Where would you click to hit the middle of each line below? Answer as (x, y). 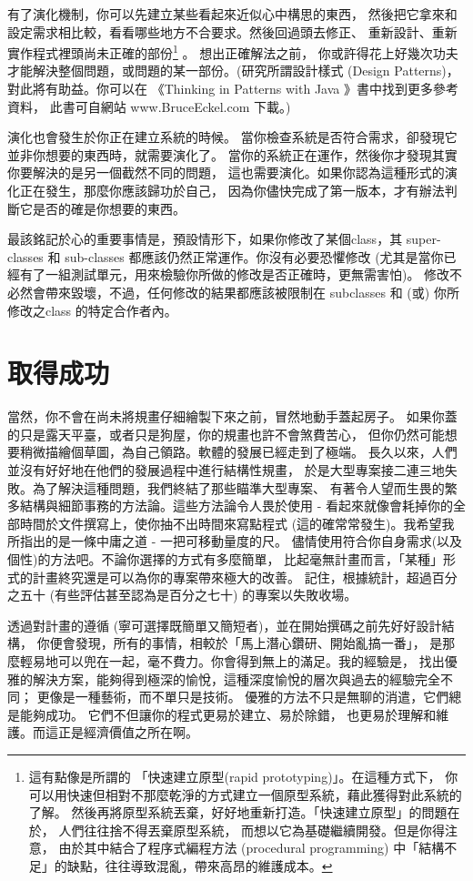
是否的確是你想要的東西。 (109, 208)
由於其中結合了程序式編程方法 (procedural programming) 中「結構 (252, 848)
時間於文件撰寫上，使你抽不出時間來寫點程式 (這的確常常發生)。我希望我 (237, 523)
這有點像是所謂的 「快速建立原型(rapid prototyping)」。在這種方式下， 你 (243, 776)
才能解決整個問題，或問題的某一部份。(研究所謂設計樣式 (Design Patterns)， (233, 71)
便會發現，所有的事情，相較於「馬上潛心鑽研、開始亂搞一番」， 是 (246, 643)
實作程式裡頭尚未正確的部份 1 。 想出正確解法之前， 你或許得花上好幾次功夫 (233, 51)
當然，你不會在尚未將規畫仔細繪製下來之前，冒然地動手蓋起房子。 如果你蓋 (232, 416)
